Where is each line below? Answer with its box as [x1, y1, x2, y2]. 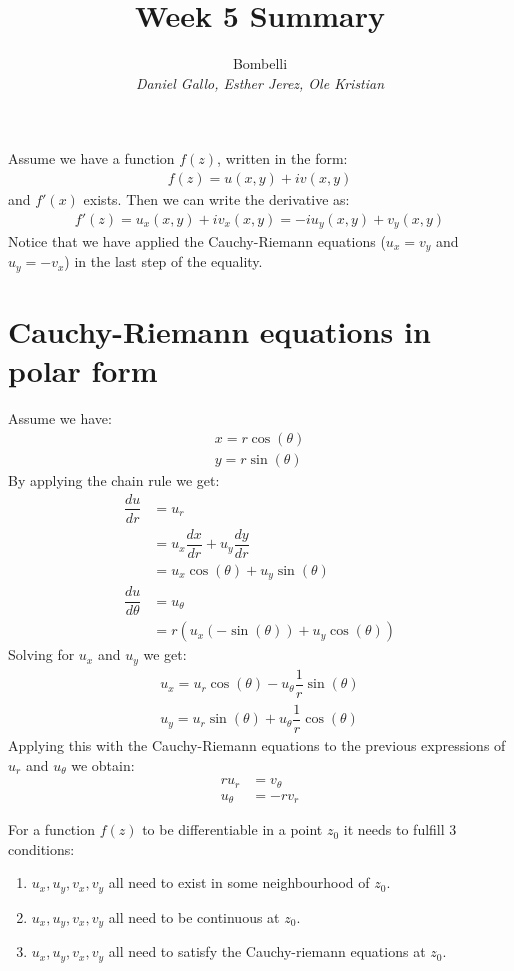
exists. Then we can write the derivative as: [83, 188, 350, 209]
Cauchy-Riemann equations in [8, 311, 431, 352]
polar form [8, 350, 158, 391]
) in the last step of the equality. [64, 251, 263, 272]
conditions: [8, 838, 75, 859]
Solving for [8, 644, 75, 665]
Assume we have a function [8, 148, 175, 169]
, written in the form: [217, 148, 348, 169]
